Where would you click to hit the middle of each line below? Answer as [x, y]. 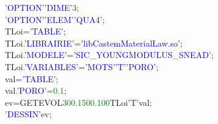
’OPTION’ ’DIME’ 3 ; [42, 7]
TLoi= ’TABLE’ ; [35, 31]
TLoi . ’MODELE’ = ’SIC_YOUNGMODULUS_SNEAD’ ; [109, 55]
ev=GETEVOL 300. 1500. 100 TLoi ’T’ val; [79, 102]
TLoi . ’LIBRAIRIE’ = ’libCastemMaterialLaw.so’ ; [94, 43]
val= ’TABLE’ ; [32, 78]
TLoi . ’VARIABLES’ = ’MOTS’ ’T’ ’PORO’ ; [82, 66]
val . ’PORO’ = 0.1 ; [36, 90]
